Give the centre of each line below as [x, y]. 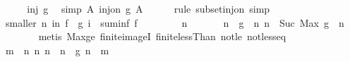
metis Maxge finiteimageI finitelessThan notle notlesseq [162, 36]
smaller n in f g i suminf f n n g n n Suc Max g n [175, 22]
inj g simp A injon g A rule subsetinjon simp [149, 8]
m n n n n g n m [57, 50]
